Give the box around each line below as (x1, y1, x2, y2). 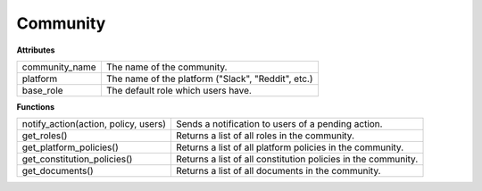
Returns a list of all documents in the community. (175, 165, 381, 178)
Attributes (16, 45, 55, 55)
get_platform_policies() (21, 141, 120, 154)
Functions (16, 101, 55, 112)
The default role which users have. (105, 84, 252, 96)
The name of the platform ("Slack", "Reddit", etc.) (105, 72, 313, 85)
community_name (21, 61, 97, 73)
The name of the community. (105, 61, 228, 73)
